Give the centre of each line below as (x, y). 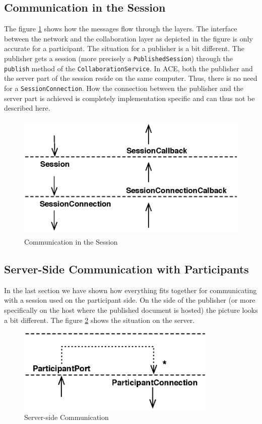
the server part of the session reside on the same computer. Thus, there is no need (131, 78)
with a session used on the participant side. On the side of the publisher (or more (130, 300)
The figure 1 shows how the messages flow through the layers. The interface (121, 29)
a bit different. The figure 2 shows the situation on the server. (100, 320)
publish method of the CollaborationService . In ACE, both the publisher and (128, 68)
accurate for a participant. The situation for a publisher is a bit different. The (124, 48)
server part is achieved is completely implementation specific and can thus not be (129, 98)
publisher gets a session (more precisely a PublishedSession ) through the (118, 58)
